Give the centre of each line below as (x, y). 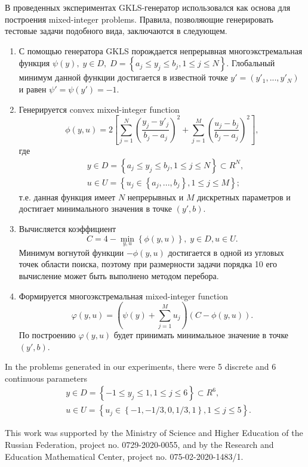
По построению (47, 334)
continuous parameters (46, 378)
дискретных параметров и (244, 197)
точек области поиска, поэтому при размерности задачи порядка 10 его (148, 264)
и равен (33, 89)
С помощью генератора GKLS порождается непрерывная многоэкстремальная (161, 50)
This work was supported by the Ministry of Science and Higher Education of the (154, 433)
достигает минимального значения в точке (95, 208)
